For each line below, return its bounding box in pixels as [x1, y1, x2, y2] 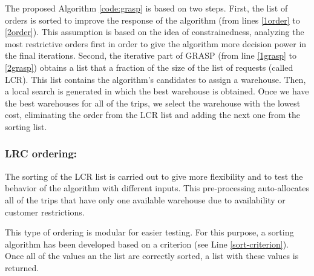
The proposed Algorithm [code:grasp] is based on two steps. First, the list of [5, 2, 288, 14]
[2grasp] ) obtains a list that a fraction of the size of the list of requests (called [5, 61, 293, 73]
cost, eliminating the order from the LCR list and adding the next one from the [5, 108, 300, 121]
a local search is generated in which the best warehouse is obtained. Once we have [5, 85, 309, 97]
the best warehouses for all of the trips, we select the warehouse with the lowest [5, 96, 301, 109]
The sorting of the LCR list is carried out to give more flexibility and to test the [5, 169, 303, 182]
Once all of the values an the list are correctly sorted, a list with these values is [5, 249, 299, 262]
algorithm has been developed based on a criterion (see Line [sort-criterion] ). [5, 237, 289, 250]
